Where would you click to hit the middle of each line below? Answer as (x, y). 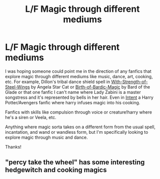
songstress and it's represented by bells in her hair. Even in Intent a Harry (79, 97)
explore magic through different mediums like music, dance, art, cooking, (79, 76)
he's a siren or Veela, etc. (31, 117)
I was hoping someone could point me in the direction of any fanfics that (78, 71)
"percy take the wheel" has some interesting (75, 163)
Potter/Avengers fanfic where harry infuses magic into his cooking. (73, 102)
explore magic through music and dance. (47, 137)
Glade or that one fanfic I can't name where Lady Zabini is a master (73, 92)
